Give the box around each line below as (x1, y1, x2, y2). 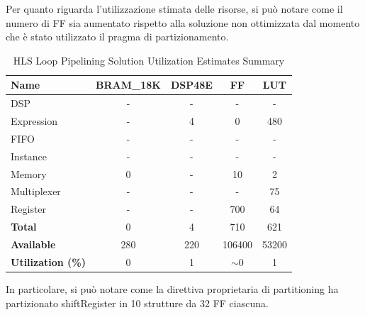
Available (11, 236, 56, 251)
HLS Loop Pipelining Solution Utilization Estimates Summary (13, 52, 285, 67)
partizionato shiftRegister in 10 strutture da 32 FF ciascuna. (6, 295, 269, 310)
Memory (11, 166, 47, 181)
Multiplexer (11, 184, 61, 199)
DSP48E (170, 77, 213, 92)
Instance (11, 148, 47, 163)
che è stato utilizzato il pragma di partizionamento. (6, 29, 229, 44)
